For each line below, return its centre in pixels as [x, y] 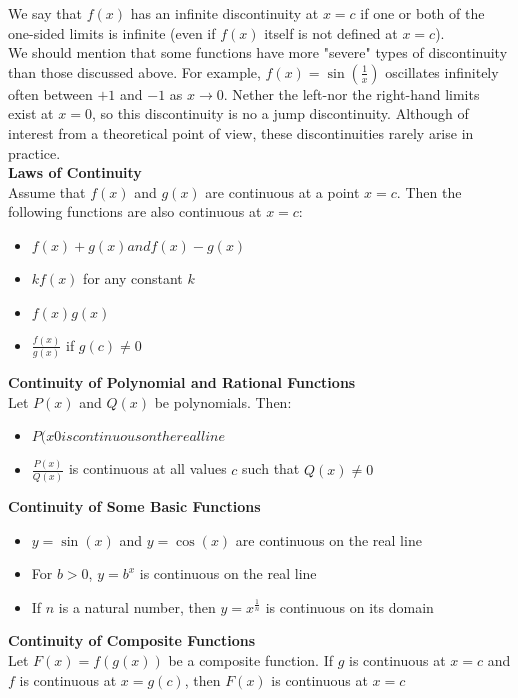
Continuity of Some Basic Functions [134, 505]
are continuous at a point [282, 191]
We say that [45, 13]
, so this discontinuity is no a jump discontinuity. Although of [280, 113]
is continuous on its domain [349, 606]
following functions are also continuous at [135, 211]
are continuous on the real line [328, 539]
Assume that [47, 191]
